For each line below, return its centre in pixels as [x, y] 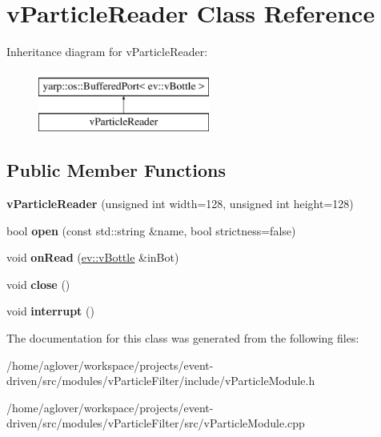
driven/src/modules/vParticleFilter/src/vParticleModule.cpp [156, 423]
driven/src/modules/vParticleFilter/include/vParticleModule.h [161, 381]
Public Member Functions [116, 170]
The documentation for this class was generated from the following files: [183, 338]
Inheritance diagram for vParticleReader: [107, 52]
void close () [38, 284]
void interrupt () [50, 311]
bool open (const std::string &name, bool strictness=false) [151, 230]
